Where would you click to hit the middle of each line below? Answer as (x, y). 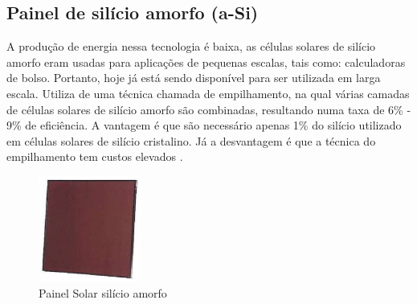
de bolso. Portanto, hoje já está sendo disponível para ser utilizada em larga (194, 78)
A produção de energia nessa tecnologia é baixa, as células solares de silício (191, 46)
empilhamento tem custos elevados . (95, 156)
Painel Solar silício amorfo (103, 292)
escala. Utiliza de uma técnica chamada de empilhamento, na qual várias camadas (208, 93)
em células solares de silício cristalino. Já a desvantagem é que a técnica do (191, 140)
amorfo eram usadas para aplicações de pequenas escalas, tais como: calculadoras (206, 62)
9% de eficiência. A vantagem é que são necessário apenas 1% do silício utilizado (204, 125)
